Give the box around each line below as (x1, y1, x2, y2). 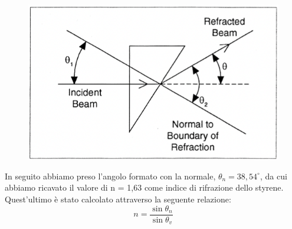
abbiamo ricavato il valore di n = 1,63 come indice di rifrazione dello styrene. (5, 181, 284, 194)
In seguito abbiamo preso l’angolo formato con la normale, (5, 169, 216, 182)
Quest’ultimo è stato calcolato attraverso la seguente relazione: (5, 192, 231, 205)
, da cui (260, 169, 287, 182)
